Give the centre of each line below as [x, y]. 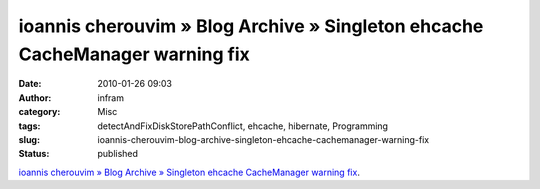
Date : [30, 84]
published [118, 154]
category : [39, 112]
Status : [34, 154]
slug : [29, 139]
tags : [29, 126]
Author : [35, 97]
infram [111, 97]
